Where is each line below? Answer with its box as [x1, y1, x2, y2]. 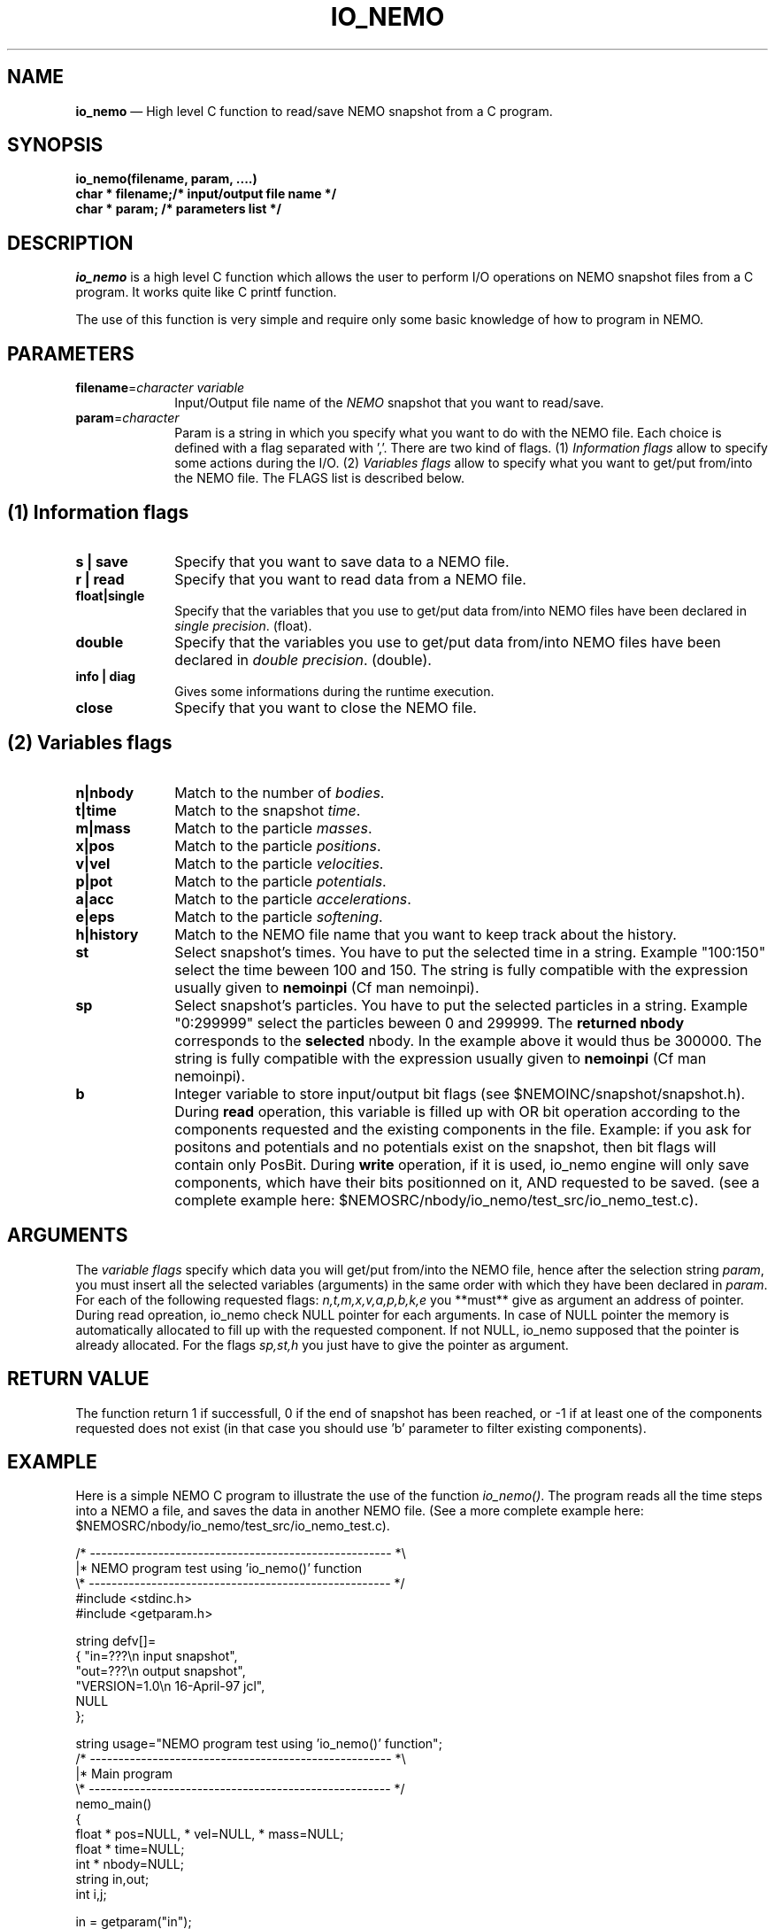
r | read [75, 569, 125, 588]
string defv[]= [75, 1633, 157, 1649]
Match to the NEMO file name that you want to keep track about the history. [174, 925, 677, 943]
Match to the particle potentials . [174, 872, 387, 890]
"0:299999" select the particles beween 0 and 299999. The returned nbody [174, 1013, 685, 1032]
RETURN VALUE [7, 1367, 150, 1391]
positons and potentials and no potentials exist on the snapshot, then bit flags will [174, 1137, 717, 1156]
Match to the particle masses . [174, 818, 372, 837]
